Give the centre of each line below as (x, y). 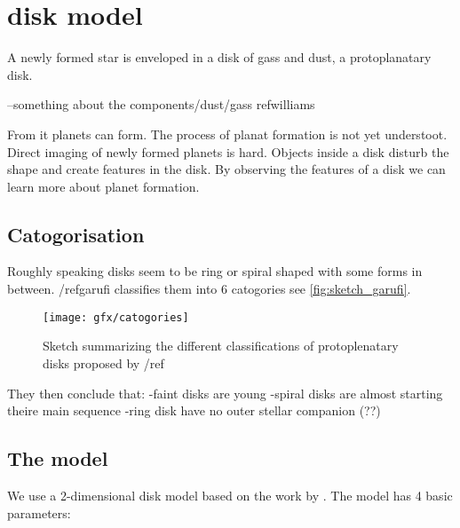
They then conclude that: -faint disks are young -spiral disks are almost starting (225, 393)
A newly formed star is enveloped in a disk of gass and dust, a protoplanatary (219, 57)
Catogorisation (76, 234)
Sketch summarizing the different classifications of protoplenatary (221, 346)
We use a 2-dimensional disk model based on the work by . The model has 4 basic (230, 495)
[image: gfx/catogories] (116, 317)
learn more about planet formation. (103, 186)
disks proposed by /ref (103, 363)
